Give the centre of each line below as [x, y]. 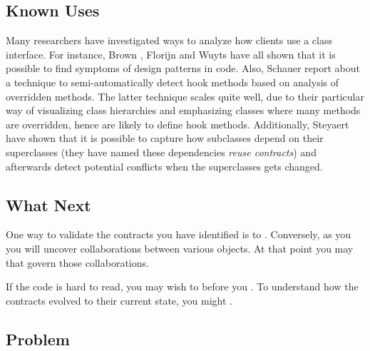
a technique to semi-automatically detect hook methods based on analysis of [173, 82]
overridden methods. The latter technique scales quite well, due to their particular [185, 96]
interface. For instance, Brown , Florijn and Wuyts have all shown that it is [171, 54]
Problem [38, 339]
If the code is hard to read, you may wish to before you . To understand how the [182, 286]
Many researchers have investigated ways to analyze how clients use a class [169, 40]
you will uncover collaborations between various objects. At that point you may [180, 248]
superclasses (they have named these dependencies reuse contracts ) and [161, 152]
